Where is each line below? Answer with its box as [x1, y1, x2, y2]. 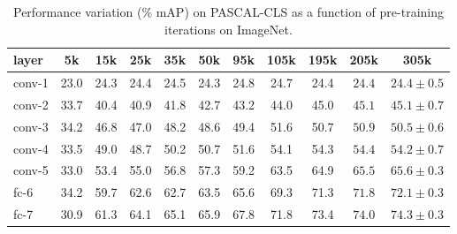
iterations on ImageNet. [164, 19, 293, 38]
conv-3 [13, 117, 49, 135]
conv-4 [13, 139, 49, 157]
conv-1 [13, 73, 49, 92]
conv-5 [13, 161, 49, 179]
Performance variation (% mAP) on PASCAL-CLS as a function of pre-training [13, 3, 445, 20]
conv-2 [13, 94, 49, 113]
